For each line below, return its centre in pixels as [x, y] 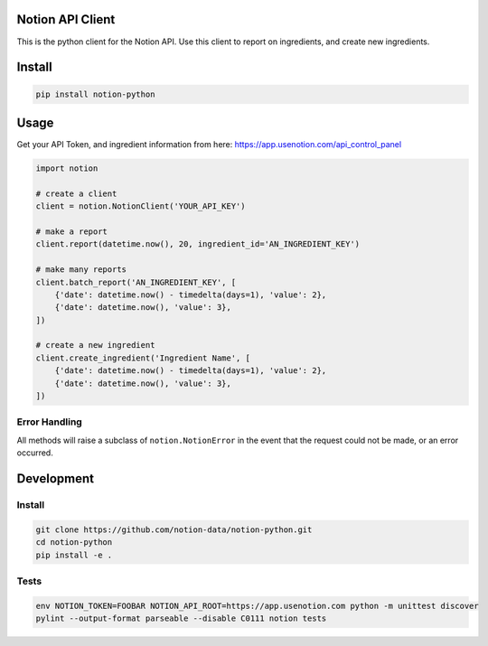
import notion [67, 169]
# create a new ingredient [95, 345]
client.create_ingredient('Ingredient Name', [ [143, 358]
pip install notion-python [95, 94]
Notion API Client [66, 19]
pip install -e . [74, 555]
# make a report [72, 231]
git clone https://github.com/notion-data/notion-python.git [174, 529]
